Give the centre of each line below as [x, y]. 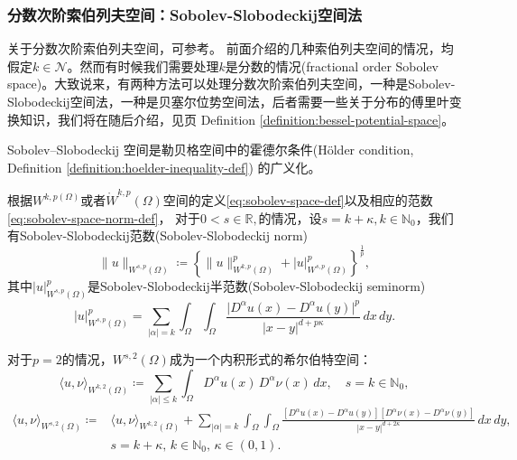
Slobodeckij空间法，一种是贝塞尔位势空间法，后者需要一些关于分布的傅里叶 [228, 101]
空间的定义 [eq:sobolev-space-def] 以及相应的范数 [298, 200]
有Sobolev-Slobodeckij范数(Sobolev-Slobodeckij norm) [158, 235]
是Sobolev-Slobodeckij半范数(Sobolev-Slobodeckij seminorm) [257, 286]
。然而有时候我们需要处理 [143, 66]
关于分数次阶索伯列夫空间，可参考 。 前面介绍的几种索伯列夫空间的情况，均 [231, 48]
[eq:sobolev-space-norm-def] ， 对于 [104, 217]
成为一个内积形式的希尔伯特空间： [270, 359]
